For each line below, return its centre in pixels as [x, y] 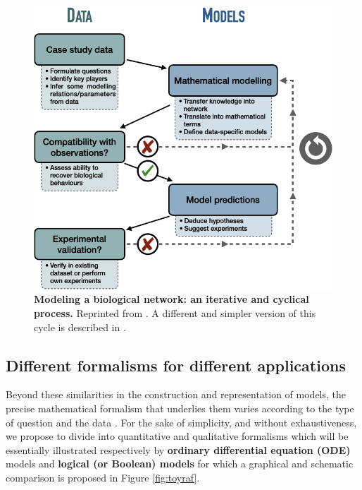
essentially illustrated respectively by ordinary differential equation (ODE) [178, 449]
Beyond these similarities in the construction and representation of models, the [176, 394]
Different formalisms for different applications [176, 365]
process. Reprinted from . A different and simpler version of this [175, 312]
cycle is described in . [80, 327]
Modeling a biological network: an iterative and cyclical [171, 299]
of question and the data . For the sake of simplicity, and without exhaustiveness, [181, 422]
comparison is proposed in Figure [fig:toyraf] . [103, 477]
